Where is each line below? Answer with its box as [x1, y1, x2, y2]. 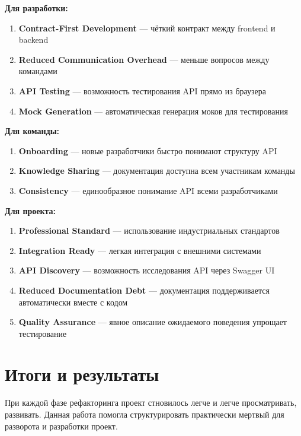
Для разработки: [5, 2, 68, 14]
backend [18, 33, 49, 46]
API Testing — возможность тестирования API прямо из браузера [18, 84, 267, 97]
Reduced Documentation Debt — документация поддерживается [18, 284, 270, 296]
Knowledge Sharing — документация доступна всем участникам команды [18, 164, 295, 177]
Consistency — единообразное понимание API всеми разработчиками [18, 184, 278, 196]
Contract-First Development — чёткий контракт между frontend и [18, 21, 276, 34]
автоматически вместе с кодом [18, 295, 128, 308]
